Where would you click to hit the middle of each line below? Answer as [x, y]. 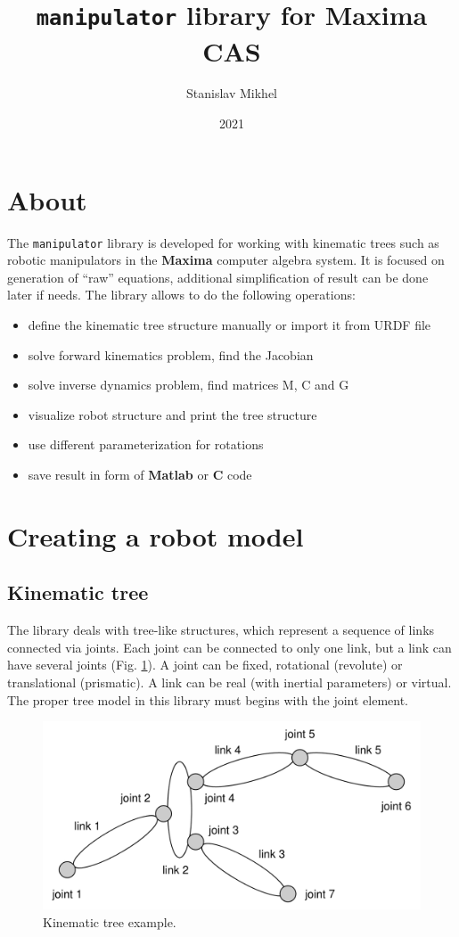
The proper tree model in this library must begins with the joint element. [208, 699]
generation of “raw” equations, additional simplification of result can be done [218, 277]
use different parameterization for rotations [146, 444]
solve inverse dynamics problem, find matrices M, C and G [189, 385]
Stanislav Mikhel [232, 93]
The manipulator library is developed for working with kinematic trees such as [223, 242]
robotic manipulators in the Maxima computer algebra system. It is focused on [226, 260]
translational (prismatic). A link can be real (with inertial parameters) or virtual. [229, 682]
